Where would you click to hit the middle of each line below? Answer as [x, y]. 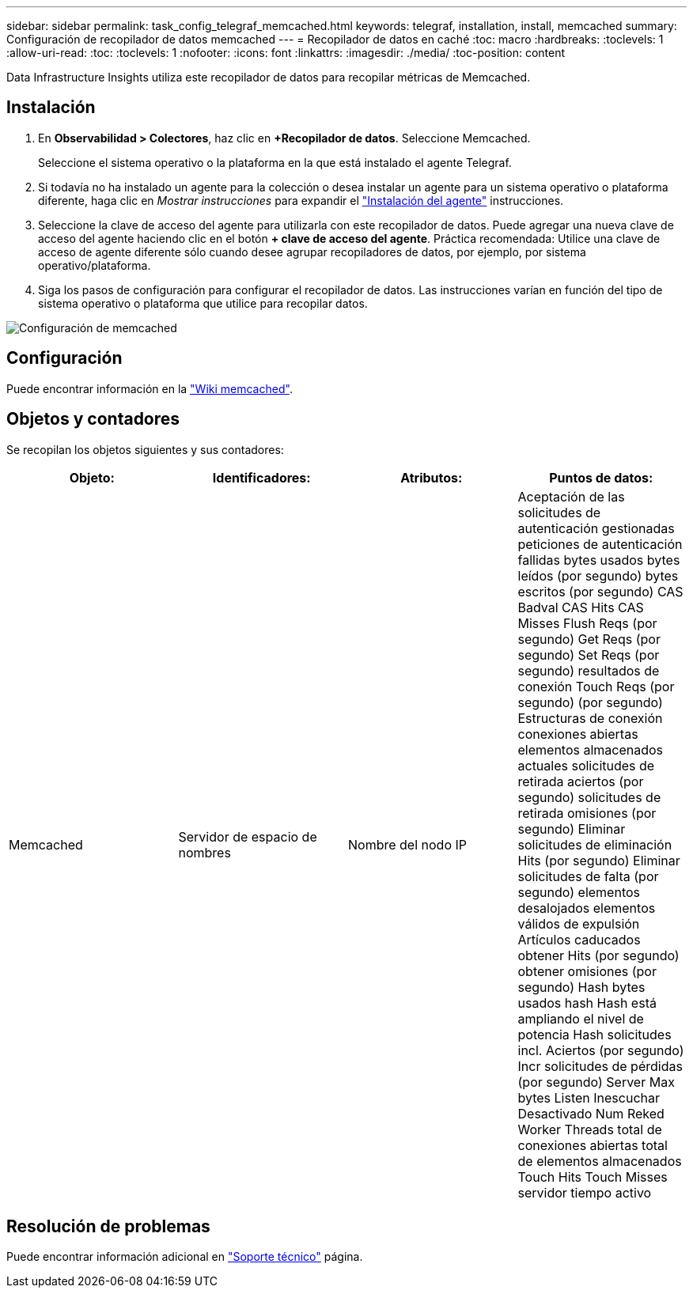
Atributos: [432, 477]
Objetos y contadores [93, 419]
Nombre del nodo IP [407, 844]
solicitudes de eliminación [595, 844]
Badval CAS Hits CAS [581, 607]
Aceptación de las [571, 496]
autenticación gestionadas [596, 528]
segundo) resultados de [589, 670]
